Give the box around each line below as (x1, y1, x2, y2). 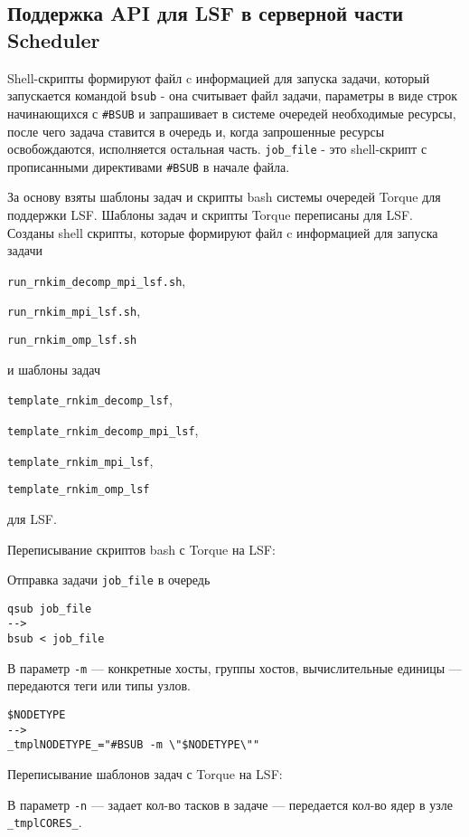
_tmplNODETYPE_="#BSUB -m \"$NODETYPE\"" (7, 738, 260, 752)
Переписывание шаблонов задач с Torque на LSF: (7, 765, 283, 783)
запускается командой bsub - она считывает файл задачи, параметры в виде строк (7, 86, 458, 105)
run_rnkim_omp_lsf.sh (7, 334, 137, 347)
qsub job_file (7, 602, 92, 615)
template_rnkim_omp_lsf (7, 483, 150, 497)
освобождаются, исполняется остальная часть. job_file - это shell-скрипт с (7, 139, 427, 158)
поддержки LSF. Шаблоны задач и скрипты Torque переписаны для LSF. (7, 205, 413, 224)
